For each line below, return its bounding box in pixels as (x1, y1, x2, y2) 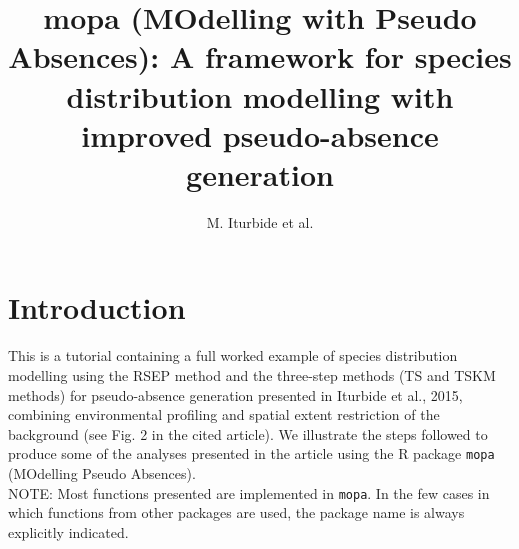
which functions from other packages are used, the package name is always (8, 502, 465, 523)
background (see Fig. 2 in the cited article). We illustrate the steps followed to (8, 423, 488, 444)
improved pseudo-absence (81, 114, 439, 155)
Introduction (8, 287, 186, 328)
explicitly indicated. (8, 521, 129, 542)
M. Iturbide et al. (206, 211, 314, 232)
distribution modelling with (66, 75, 454, 116)
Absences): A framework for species (8, 36, 512, 77)
